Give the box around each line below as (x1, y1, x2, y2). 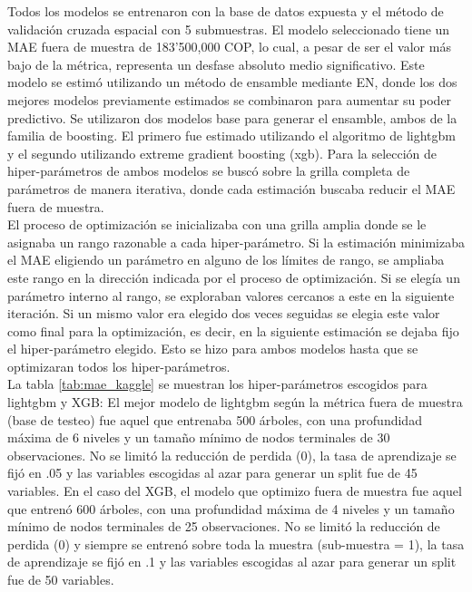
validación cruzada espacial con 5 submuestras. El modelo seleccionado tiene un (7, 19, 450, 38)
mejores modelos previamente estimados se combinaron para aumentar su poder (7, 90, 452, 109)
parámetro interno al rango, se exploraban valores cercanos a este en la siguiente (7, 286, 455, 305)
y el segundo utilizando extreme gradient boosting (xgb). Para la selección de (7, 143, 438, 162)
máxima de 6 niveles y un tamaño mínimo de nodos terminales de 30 (7, 428, 390, 447)
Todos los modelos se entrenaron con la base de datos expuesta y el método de (7, 2, 444, 20)
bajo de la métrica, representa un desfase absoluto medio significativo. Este (7, 54, 425, 73)
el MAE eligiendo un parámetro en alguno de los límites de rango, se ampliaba (7, 250, 445, 269)
